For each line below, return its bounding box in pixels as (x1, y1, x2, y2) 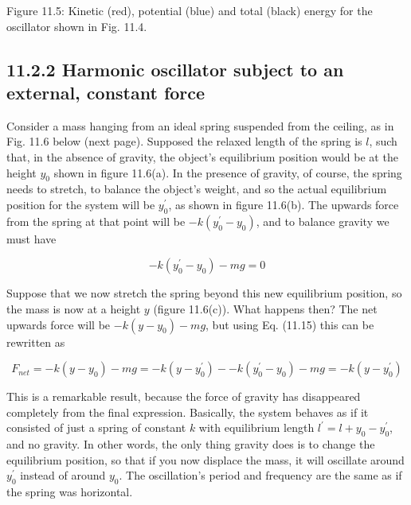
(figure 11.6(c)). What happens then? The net (153, 300, 378, 317)
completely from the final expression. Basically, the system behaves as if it (6, 403, 369, 420)
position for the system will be (6, 196, 155, 212)
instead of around (20, 467, 106, 484)
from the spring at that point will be (6, 212, 186, 229)
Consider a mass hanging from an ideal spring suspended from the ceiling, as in (6, 117, 394, 134)
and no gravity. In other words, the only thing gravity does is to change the (6, 436, 375, 453)
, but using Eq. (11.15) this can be (205, 316, 374, 332)
